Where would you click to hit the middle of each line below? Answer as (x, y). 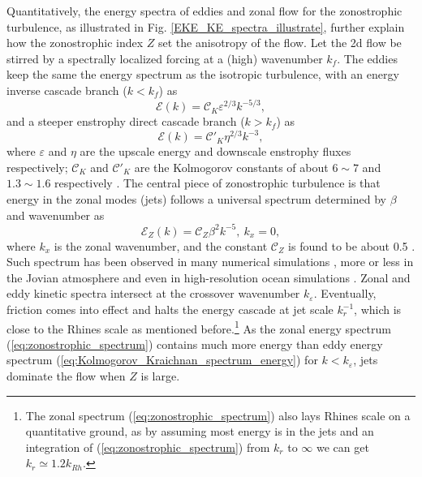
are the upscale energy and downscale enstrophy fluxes (215, 151)
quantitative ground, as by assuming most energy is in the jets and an (200, 431)
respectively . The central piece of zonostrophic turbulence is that (217, 183)
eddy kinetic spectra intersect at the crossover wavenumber (153, 293)
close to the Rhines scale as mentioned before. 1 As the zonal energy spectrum (199, 327)
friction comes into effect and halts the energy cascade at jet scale (170, 309)
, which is (378, 309)
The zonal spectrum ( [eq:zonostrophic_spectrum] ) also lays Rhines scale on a (218, 415)
